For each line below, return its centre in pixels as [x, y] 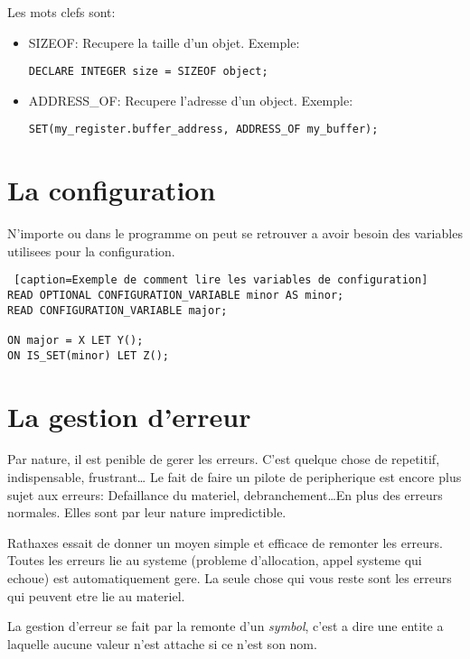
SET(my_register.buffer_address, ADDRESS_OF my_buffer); [203, 130]
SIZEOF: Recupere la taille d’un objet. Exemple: [164, 42]
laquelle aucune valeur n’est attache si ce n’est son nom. [162, 643]
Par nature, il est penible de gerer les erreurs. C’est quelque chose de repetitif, [224, 459]
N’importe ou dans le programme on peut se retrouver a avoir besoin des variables [235, 233]
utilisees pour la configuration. [91, 251]
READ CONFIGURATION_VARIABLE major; [117, 310]
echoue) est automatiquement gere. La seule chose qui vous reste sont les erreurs [230, 578]
